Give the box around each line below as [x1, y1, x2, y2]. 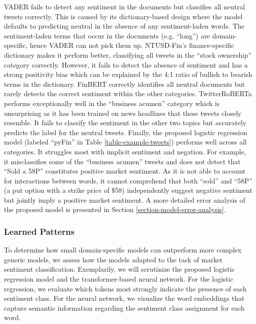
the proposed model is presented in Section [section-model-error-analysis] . [4, 204, 226, 215]
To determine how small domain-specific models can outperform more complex [4, 245, 242, 255]
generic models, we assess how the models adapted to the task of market [4, 254, 223, 264]
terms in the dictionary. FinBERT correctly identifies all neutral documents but [4, 78, 245, 89]
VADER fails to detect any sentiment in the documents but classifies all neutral [4, 1, 245, 11]
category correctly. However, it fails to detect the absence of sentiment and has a [4, 59, 248, 70]
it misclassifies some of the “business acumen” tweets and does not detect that [4, 156, 241, 166]
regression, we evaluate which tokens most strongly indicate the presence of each [4, 283, 247, 293]
